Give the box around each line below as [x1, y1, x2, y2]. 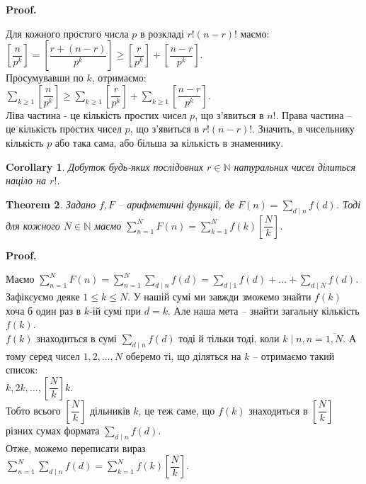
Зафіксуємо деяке [6, 288, 80, 303]
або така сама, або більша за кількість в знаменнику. [55, 135, 284, 150]
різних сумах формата [6, 422, 100, 437]
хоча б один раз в [6, 303, 81, 317]
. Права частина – [275, 107, 353, 122]
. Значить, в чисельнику [252, 121, 355, 136]
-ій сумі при [89, 303, 142, 317]
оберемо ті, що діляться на [125, 348, 241, 363]
